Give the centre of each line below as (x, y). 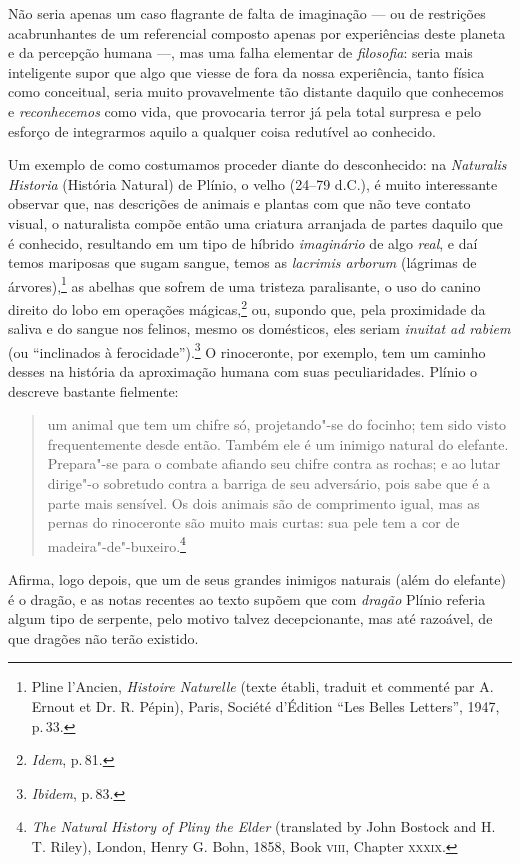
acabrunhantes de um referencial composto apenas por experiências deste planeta (257, 32)
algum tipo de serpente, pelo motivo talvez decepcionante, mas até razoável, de (250, 618)
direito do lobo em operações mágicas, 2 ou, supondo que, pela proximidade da (247, 307)
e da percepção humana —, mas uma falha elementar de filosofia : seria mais (240, 52)
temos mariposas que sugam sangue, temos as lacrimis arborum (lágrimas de (242, 262)
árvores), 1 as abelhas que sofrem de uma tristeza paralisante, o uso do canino (244, 284)
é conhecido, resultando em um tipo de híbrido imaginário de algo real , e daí (243, 242)
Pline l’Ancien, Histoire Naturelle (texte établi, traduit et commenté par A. (262, 686)
